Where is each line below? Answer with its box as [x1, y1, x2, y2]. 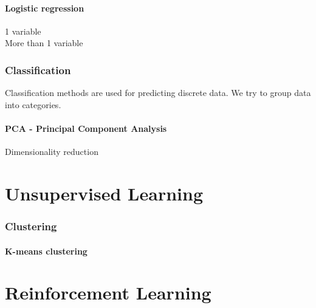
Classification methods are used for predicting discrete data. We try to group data [5, 86, 311, 99]
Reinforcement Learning [5, 280, 211, 305]
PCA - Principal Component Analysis [5, 121, 167, 134]
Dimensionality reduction [5, 145, 98, 158]
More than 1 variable [5, 36, 83, 49]
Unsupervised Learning [5, 180, 203, 205]
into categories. [5, 98, 61, 111]
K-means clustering [5, 244, 88, 257]
